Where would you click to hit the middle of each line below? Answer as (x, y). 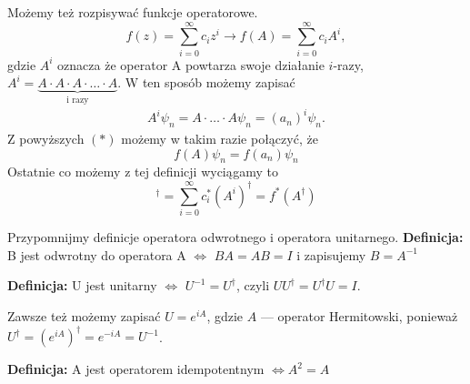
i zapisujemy (331, 254)
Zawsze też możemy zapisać (84, 315)
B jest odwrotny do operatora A (97, 254)
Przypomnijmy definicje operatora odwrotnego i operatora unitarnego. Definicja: (235, 237)
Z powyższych (46, 139)
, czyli (253, 285)
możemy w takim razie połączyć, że (220, 139)
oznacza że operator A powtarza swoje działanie (191, 64)
